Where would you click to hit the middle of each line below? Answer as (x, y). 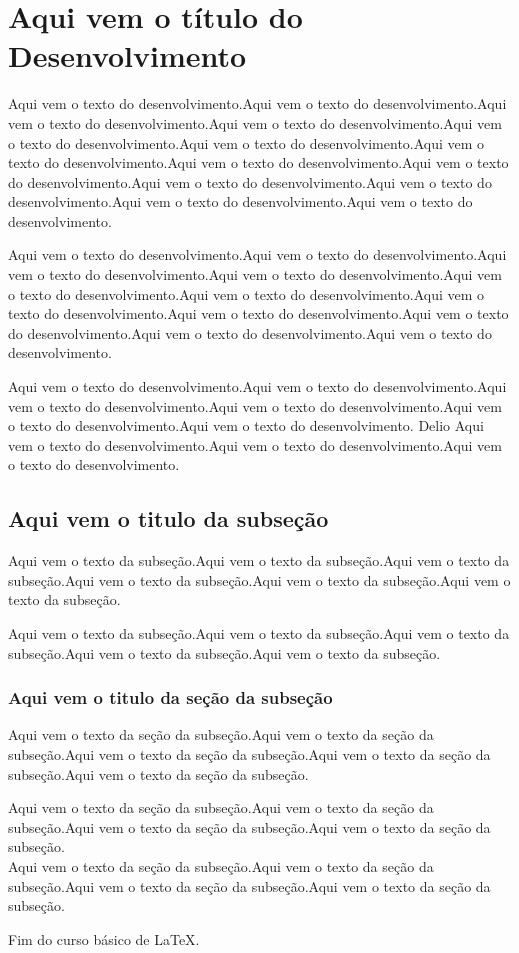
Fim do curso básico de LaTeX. (104, 938)
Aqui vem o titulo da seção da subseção (170, 697)
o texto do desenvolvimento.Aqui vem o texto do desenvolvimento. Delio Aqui (246, 425)
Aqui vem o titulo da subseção (168, 518)
